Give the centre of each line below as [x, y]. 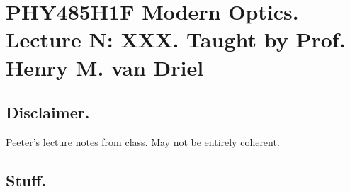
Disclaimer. [48, 112]
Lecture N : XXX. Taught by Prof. [176, 39]
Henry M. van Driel [105, 67]
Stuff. [26, 180]
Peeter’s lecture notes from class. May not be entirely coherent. [143, 141]
